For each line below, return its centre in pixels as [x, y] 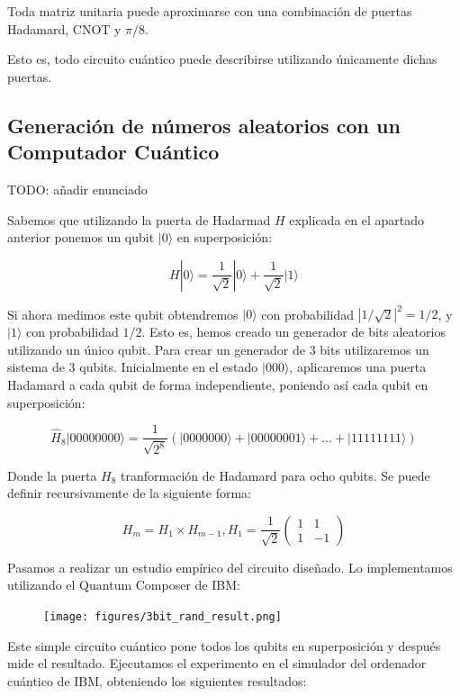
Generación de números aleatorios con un [204, 125]
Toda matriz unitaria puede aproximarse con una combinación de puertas [210, 11]
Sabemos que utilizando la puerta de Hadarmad [139, 219]
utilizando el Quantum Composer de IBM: [124, 585]
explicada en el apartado [356, 219]
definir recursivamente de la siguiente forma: [129, 493]
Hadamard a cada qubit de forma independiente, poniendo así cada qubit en [218, 385]
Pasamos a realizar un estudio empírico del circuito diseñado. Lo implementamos [230, 567]
